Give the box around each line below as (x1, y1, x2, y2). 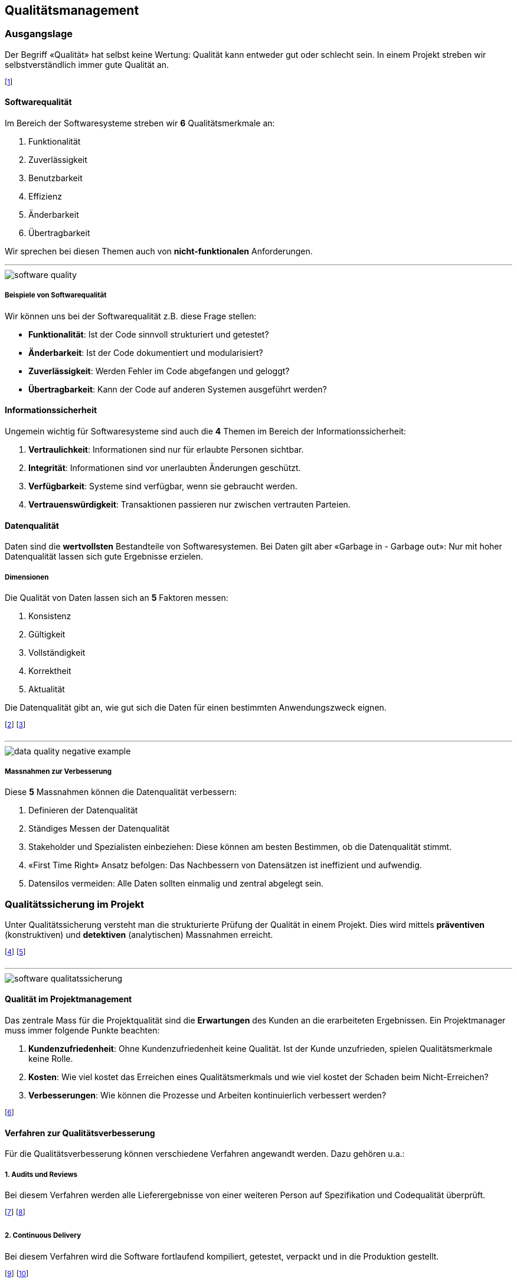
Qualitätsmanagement (5, 3, 139, 18)
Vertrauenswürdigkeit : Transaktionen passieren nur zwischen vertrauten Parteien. (28, 499, 351, 510)
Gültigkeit (28, 629, 66, 640)
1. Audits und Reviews (5, 1170, 78, 1179)
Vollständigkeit (28, 647, 86, 658)
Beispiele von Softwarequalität (5, 291, 107, 300)
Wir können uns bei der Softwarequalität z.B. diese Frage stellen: (5, 310, 257, 321)
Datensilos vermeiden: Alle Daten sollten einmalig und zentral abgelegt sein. (28, 878, 324, 889)
